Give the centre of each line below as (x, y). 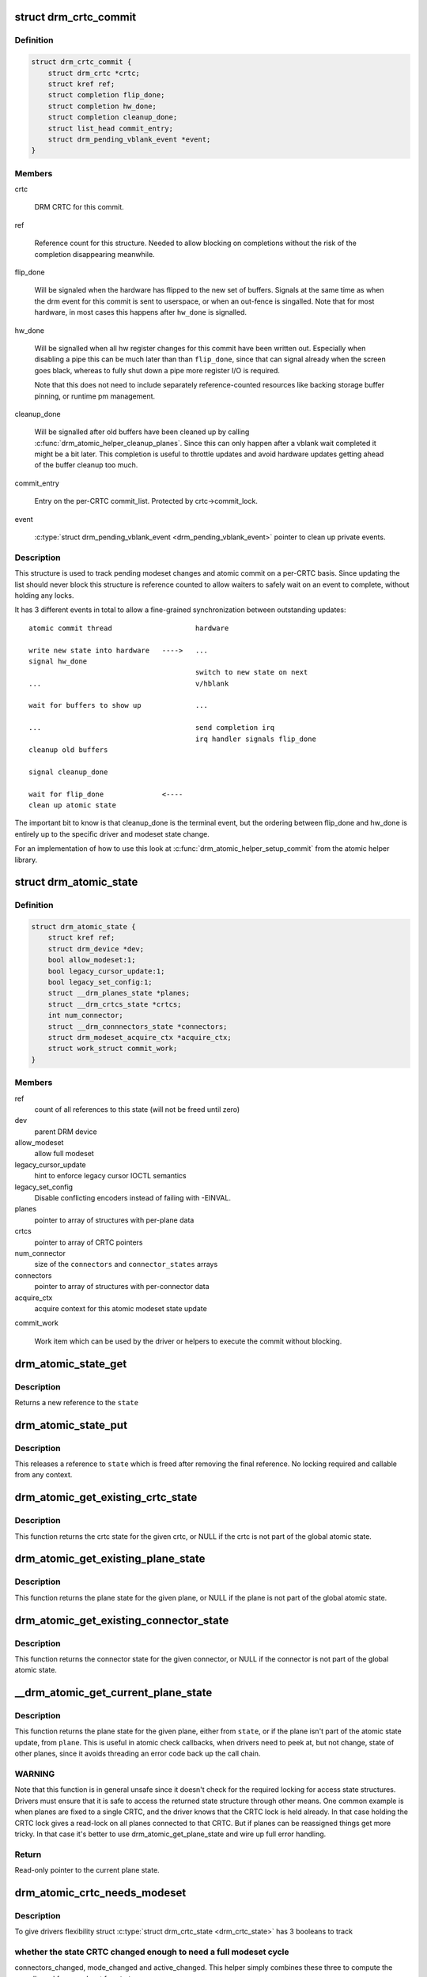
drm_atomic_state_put (71, 1425)
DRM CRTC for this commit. (79, 207)
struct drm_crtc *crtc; (94, 73)
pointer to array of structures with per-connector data (122, 1287)
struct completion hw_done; (102, 106)
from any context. (43, 1475)
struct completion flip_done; (106, 95)
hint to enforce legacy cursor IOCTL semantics (110, 1176)
